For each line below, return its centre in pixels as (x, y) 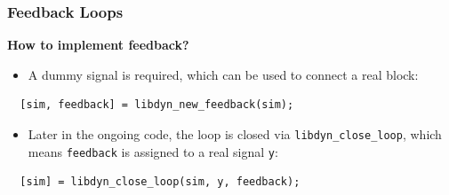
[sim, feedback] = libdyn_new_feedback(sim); (157, 105)
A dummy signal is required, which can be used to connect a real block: (223, 74)
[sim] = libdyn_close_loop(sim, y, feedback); (160, 182)
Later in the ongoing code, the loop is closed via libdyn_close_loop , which (235, 134)
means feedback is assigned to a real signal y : (153, 151)
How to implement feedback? (98, 45)
